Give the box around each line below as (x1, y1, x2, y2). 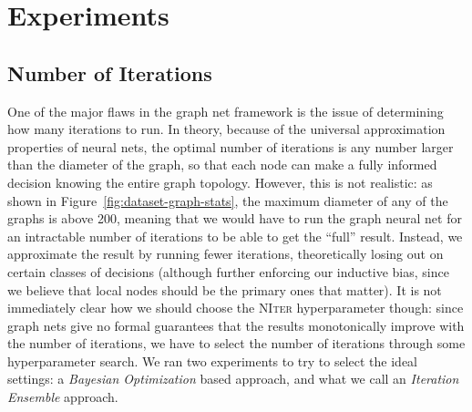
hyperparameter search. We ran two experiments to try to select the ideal (7, 351, 418, 370)
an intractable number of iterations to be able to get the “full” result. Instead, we (7, 226, 463, 245)
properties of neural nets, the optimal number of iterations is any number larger (7, 137, 454, 156)
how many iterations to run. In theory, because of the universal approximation (7, 119, 446, 139)
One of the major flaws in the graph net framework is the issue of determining (7, 101, 444, 120)
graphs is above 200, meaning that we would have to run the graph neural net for (7, 209, 462, 228)
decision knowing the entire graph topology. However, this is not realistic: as (7, 172, 433, 191)
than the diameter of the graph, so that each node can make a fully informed (7, 155, 437, 174)
